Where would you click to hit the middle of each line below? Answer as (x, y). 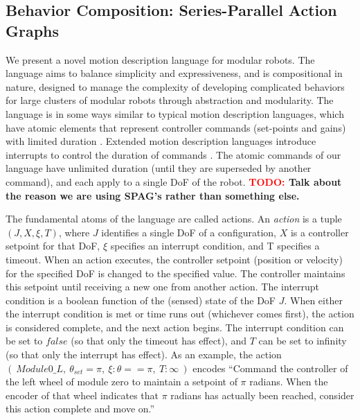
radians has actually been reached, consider (262, 395)
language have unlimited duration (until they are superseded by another (159, 168)
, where (74, 232)
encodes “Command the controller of (270, 368)
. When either (313, 300)
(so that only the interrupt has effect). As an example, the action (144, 355)
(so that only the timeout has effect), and (159, 341)
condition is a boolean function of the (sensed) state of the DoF (141, 300)
